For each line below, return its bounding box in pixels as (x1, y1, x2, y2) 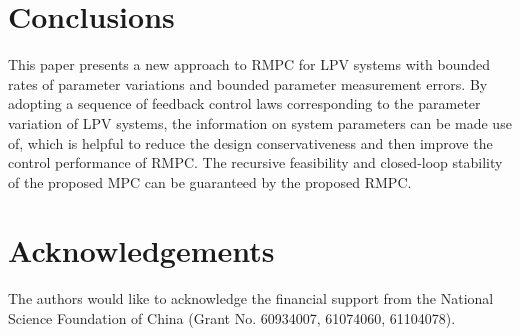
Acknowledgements (8, 230, 275, 271)
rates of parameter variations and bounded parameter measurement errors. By (8, 73, 488, 94)
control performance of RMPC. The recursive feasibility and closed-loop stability (8, 152, 503, 173)
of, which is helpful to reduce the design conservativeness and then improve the (8, 132, 493, 153)
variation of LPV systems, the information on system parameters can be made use (8, 112, 512, 133)
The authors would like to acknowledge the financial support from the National (8, 288, 494, 309)
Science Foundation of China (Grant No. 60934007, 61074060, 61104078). (8, 308, 456, 328)
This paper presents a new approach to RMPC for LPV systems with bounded (8, 54, 491, 75)
